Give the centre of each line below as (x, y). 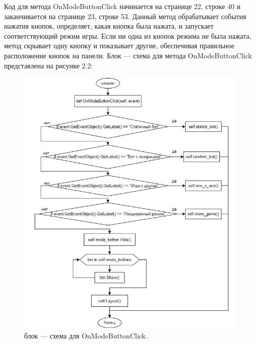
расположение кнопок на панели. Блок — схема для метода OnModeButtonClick (128, 55)
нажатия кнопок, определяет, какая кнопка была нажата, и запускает (109, 26)
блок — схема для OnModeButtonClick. (86, 336)
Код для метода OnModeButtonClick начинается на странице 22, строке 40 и (122, 6)
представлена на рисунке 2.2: (48, 65)
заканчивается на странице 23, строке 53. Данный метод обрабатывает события (125, 16)
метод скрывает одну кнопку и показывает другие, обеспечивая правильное (119, 46)
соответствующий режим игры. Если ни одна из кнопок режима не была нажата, (128, 35)
